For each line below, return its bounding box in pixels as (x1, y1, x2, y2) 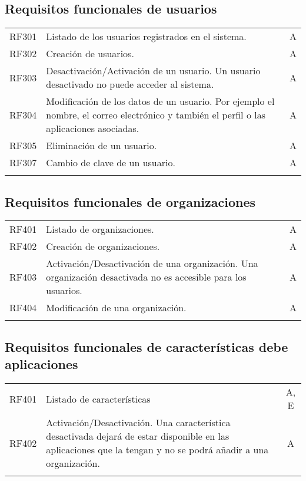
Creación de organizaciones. (46, 239, 160, 253)
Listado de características (46, 391, 151, 406)
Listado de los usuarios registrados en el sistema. (46, 29, 247, 44)
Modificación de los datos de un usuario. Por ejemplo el (46, 94, 275, 108)
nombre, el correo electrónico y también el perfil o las (46, 108, 265, 122)
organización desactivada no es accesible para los (46, 270, 247, 284)
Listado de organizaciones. (46, 222, 154, 236)
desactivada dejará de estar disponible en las (46, 429, 229, 443)
